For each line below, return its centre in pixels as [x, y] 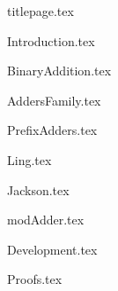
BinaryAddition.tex [59, 71]
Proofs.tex [35, 279]
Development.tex [52, 249]
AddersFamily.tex [54, 100]
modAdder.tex [46, 220]
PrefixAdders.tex [52, 130]
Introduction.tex [51, 40]
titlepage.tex [41, 11]
